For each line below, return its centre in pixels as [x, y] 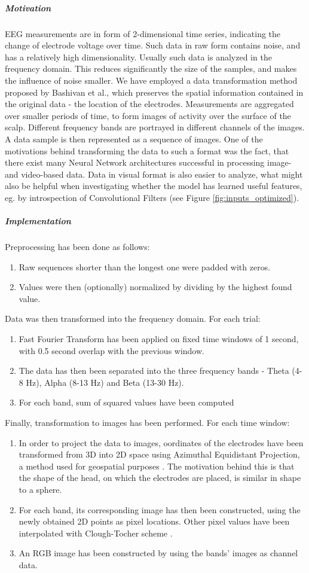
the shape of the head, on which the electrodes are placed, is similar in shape [160, 478]
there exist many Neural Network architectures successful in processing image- [148, 162]
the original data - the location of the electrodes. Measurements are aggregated [149, 104]
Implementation [38, 221]
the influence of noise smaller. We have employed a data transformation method [151, 80]
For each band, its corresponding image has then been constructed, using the [160, 509]
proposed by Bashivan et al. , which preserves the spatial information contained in [154, 92]
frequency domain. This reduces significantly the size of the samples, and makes [151, 68]
